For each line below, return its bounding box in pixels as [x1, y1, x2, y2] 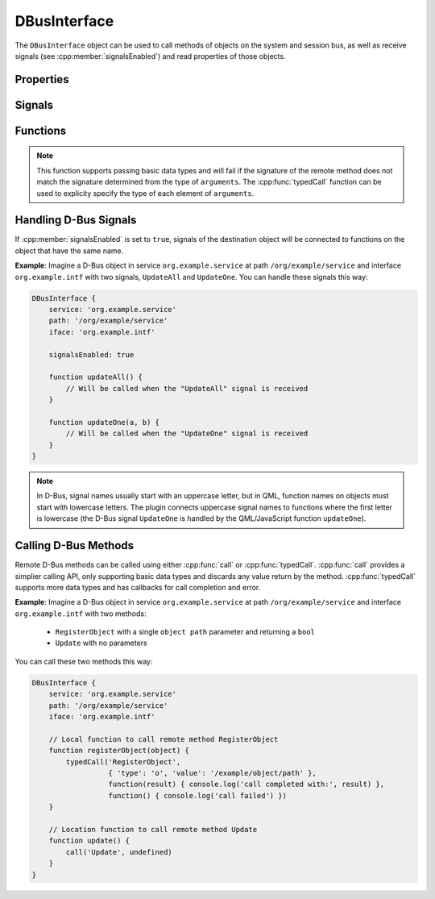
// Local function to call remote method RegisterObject [48, 735, 279, 743]
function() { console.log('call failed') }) [108, 791, 288, 800]
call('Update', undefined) [65, 847, 172, 856]
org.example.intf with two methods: [14, 609, 147, 618]
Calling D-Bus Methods [14, 539, 135, 552]
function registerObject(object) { [48, 746, 189, 755]
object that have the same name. [14, 246, 124, 256]
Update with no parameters [55, 638, 148, 648]
